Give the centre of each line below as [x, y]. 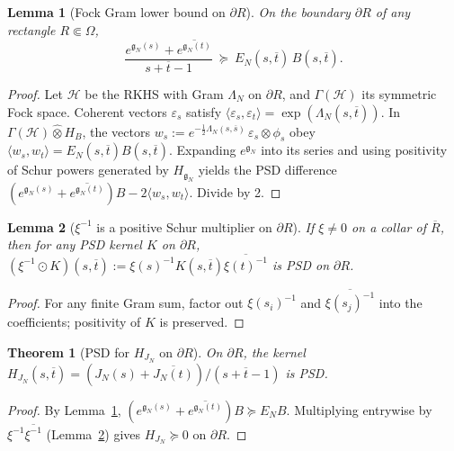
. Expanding [202, 150]
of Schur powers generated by [88, 170]
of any [393, 12]
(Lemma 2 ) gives [93, 433]
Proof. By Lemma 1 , [64, 409]
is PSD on [300, 264]
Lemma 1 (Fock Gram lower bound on [116, 12]
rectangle [31, 29]
